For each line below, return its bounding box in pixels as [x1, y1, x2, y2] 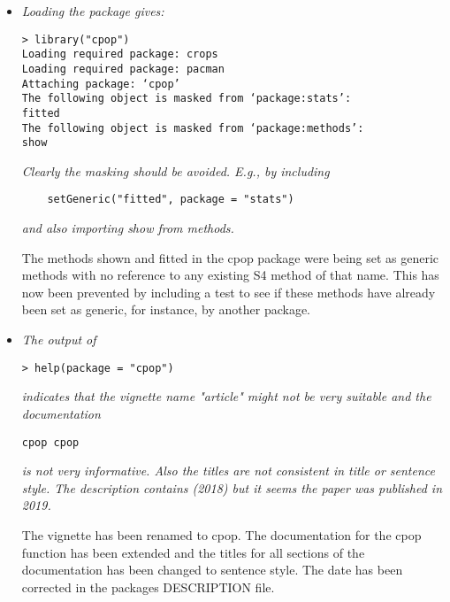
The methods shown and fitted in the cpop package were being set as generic [21, 248, 439, 266]
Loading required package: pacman [21, 62, 225, 75]
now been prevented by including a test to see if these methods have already [21, 282, 436, 301]
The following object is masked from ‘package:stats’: [21, 92, 352, 105]
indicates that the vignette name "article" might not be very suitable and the [21, 387, 431, 405]
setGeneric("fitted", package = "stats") [47, 193, 294, 206]
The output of [21, 330, 96, 349]
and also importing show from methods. [21, 219, 234, 237]
